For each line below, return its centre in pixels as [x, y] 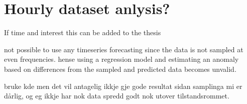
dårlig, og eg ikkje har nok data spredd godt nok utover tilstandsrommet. [117, 96]
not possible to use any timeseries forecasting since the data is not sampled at [124, 49]
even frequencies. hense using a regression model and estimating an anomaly [121, 59]
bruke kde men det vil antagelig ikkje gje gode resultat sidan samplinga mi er [123, 86]
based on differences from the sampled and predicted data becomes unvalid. [120, 69]
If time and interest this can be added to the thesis [83, 32]
